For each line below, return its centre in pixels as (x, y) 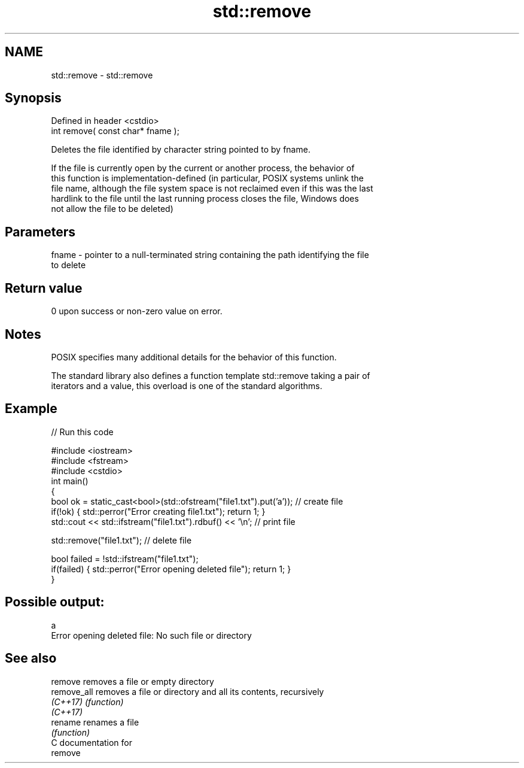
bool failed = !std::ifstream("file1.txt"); (125, 558)
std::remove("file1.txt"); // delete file (121, 540)
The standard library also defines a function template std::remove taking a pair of (211, 375)
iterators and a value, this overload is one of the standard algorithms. (187, 385)
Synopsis (33, 98)
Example (31, 409)
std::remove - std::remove (102, 75)
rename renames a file (95, 722)
